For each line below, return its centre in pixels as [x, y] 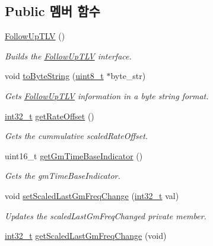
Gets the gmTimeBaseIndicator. [63, 176]
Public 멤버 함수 [53, 11]
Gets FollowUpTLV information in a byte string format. [107, 95]
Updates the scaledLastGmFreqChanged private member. [106, 215]
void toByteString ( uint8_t [54, 76]
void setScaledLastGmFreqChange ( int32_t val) [92, 195]
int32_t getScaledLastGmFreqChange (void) [86, 236]
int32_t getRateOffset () [50, 116]
